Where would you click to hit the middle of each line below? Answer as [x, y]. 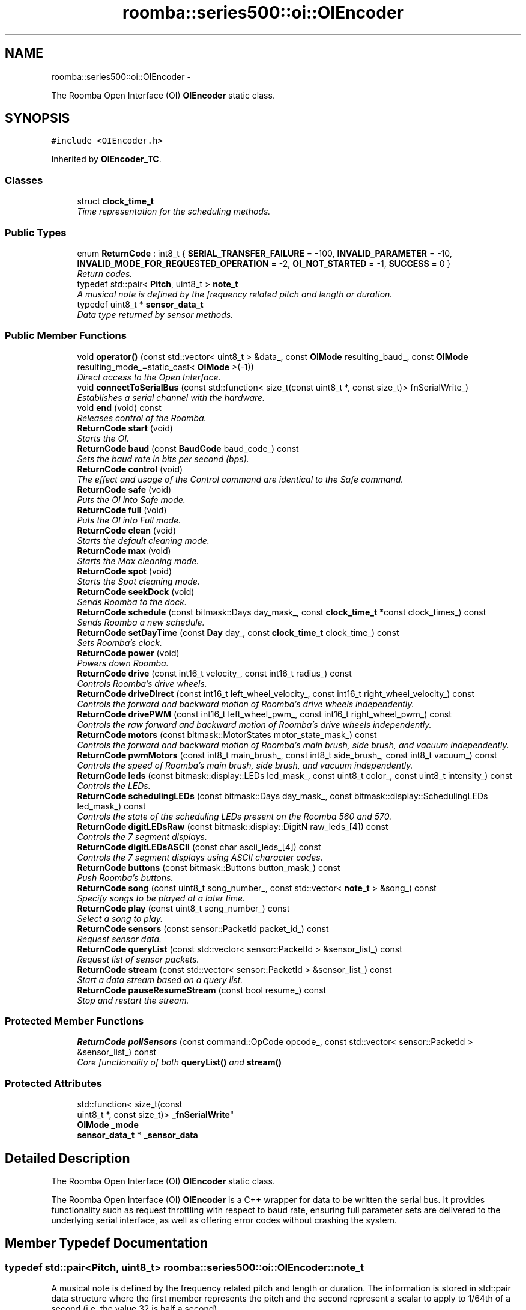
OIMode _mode [108, 1125]
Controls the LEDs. [114, 785]
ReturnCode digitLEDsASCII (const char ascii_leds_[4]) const [199, 847]
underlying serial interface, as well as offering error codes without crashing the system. [224, 1220]
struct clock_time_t [115, 201]
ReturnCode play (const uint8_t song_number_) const [183, 908]
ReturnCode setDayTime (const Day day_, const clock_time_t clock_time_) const [238, 632]
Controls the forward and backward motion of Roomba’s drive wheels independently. [246, 704]
